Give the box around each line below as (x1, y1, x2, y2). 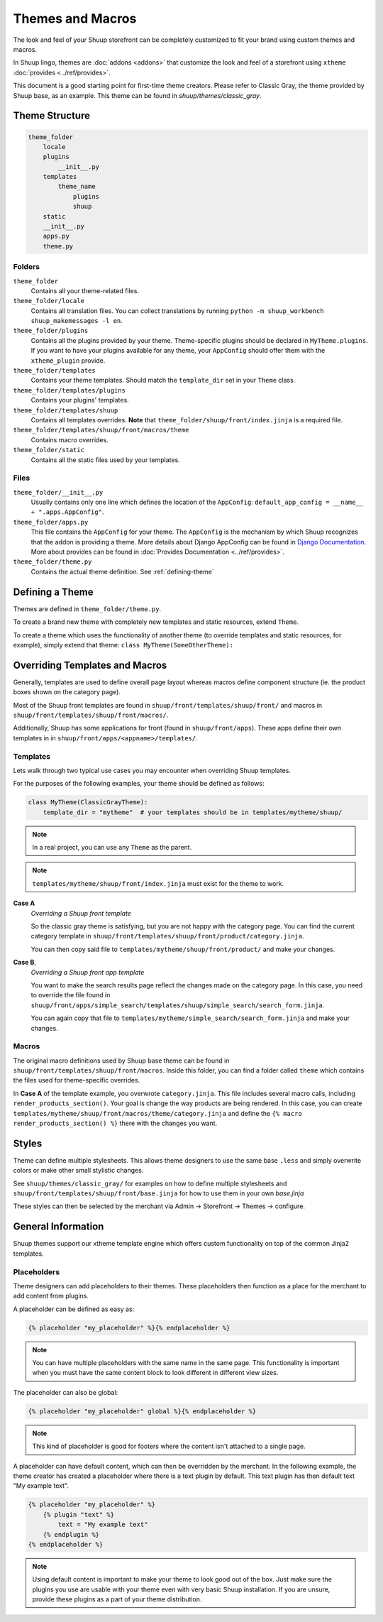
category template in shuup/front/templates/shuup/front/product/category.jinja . (30, 932, 304, 941)
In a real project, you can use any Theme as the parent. (32, 843, 192, 852)
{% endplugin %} (43, 1530, 99, 1538)
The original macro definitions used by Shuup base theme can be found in (13, 1056, 230, 1065)
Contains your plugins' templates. (30, 396, 129, 405)
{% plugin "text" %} (43, 1511, 115, 1518)
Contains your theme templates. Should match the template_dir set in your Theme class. (30, 376, 296, 385)
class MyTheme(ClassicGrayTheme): (28, 799, 148, 806)
